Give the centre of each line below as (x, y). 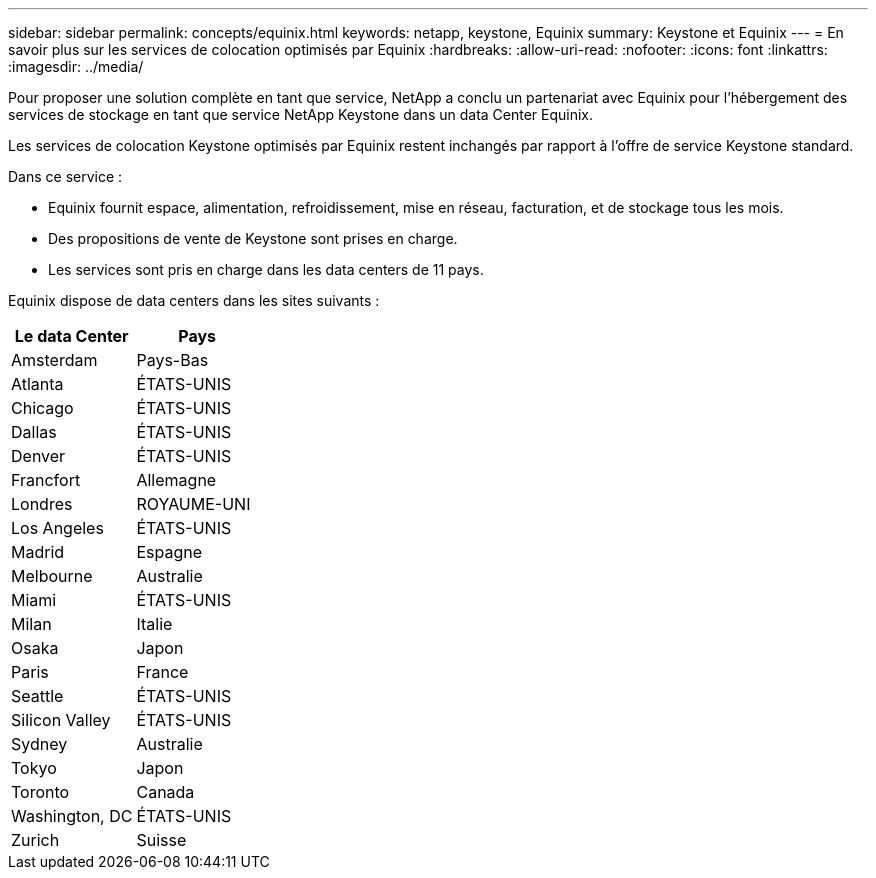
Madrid (38, 552)
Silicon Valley (61, 720)
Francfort (46, 480)
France (162, 672)
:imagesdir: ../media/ (76, 66)
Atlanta (37, 384)
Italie (154, 624)
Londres (42, 504)
